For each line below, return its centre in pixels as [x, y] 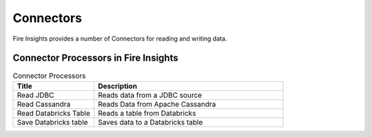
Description [117, 86]
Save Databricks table [53, 122]
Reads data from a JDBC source [150, 95]
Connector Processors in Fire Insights [95, 58]
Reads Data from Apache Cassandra [157, 104]
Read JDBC [35, 95]
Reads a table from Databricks [147, 113]
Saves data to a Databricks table [150, 122]
